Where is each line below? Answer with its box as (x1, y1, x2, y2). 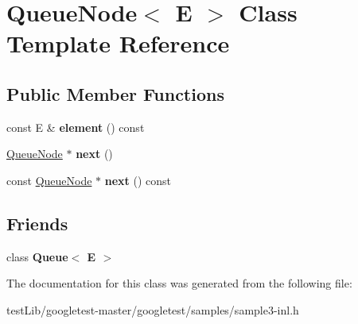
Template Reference (6, 27, 230, 60)
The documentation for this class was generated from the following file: (6, 275, 352, 291)
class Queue (6, 248, 68, 264)
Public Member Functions (6, 81, 224, 106)
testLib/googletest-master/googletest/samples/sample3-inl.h (6, 301, 299, 318)
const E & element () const (6, 118, 145, 135)
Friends (6, 210, 68, 235)
